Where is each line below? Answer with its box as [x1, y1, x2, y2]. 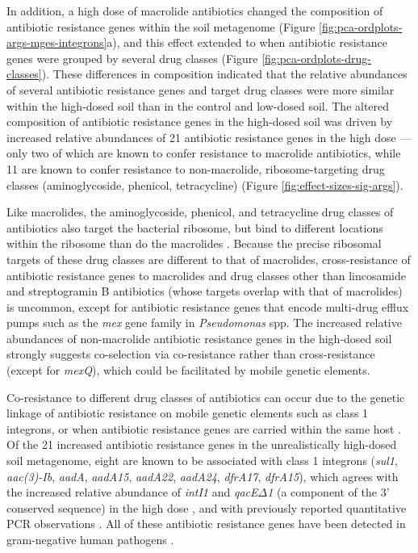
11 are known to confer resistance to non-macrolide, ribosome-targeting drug [6, 160, 385, 177]
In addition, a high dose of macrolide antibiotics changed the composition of [6, 2, 383, 19]
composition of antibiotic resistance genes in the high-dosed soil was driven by [6, 113, 393, 130]
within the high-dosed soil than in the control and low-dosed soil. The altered [6, 97, 390, 114]
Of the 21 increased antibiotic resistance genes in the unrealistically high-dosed [6, 436, 397, 453]
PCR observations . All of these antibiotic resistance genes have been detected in [6, 515, 406, 532]
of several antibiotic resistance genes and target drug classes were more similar [6, 81, 395, 98]
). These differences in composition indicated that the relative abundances [41, 65, 408, 82]
